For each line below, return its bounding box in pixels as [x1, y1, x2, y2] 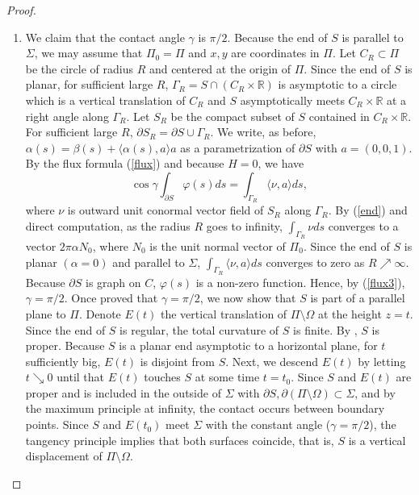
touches [144, 368, 181, 385]
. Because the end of [227, 28, 328, 45]
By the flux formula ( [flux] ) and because [25, 155, 224, 172]
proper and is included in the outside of [25, 384, 221, 401]
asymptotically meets [240, 91, 345, 108]
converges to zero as [266, 253, 365, 270]
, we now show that [199, 289, 296, 306]
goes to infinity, [206, 217, 283, 234]
